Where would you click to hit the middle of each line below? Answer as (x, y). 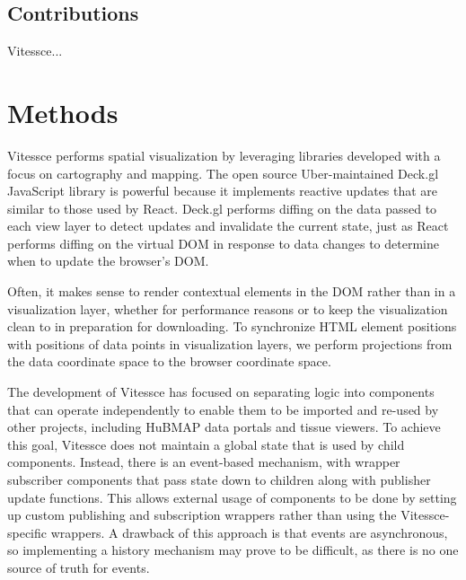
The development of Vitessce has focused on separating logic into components (221, 392)
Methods (63, 112)
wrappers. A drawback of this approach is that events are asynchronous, (249, 532)
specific (27, 532)
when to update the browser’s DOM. (108, 261)
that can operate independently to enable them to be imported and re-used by (223, 409)
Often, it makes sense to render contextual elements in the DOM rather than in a (232, 291)
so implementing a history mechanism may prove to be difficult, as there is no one (233, 550)
